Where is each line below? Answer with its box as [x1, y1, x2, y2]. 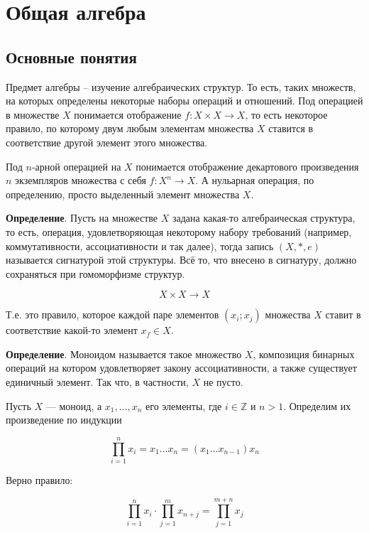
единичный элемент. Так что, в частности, [6, 375, 189, 389]
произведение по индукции [6, 412, 122, 427]
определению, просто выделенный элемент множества [6, 186, 240, 201]
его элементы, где [145, 398, 222, 413]
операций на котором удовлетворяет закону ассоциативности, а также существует [6, 360, 357, 375]
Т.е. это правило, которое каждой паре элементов [6, 307, 219, 322]
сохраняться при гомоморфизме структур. [6, 266, 185, 281]
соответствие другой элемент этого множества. [6, 134, 208, 149]
